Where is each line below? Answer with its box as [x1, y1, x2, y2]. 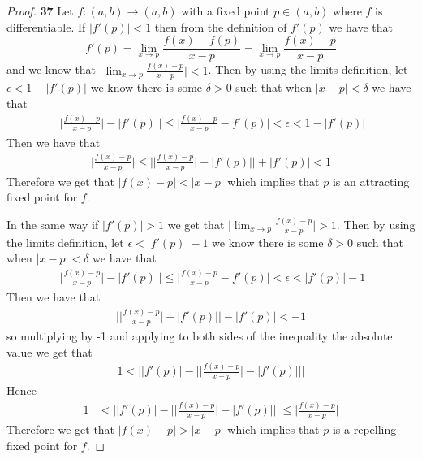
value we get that [6, 343, 93, 360]
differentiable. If [6, 18, 86, 35]
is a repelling [332, 421, 397, 438]
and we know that [6, 61, 97, 78]
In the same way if [6, 216, 99, 233]
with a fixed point [181, 2, 270, 19]
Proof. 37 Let [6, 2, 74, 19]
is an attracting [332, 172, 410, 189]
